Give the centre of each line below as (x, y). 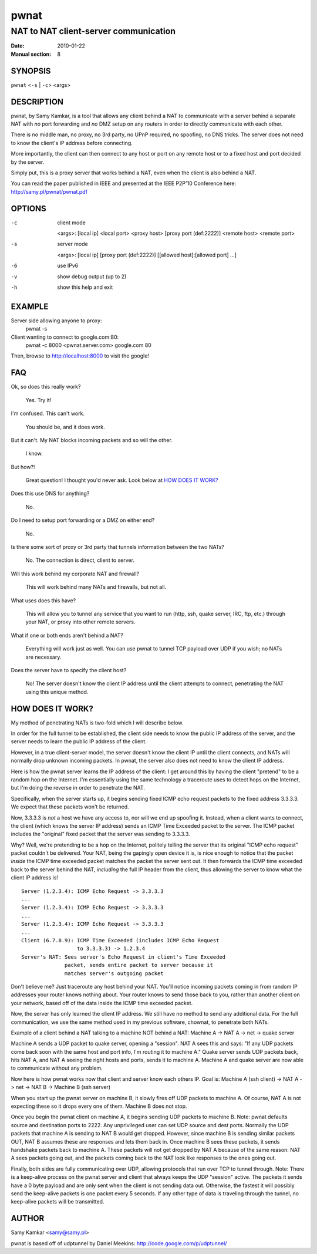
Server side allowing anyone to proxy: (56, 321)
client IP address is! (35, 878)
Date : (18, 46)
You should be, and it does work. (65, 427)
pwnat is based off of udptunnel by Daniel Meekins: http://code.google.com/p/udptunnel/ (119, 1243)
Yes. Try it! (38, 400)
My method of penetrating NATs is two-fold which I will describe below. (97, 723)
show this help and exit (85, 287)
